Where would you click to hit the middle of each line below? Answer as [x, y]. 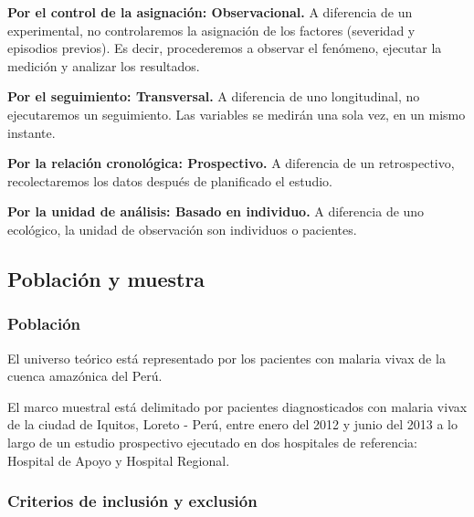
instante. [32, 132]
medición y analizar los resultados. [104, 65]
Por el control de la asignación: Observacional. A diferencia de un [210, 12]
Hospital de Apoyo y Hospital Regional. [119, 460]
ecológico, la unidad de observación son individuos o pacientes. [182, 229]
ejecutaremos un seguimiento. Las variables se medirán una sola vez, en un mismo [237, 114]
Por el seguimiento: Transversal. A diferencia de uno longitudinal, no [214, 96]
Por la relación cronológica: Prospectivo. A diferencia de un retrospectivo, [231, 163]
